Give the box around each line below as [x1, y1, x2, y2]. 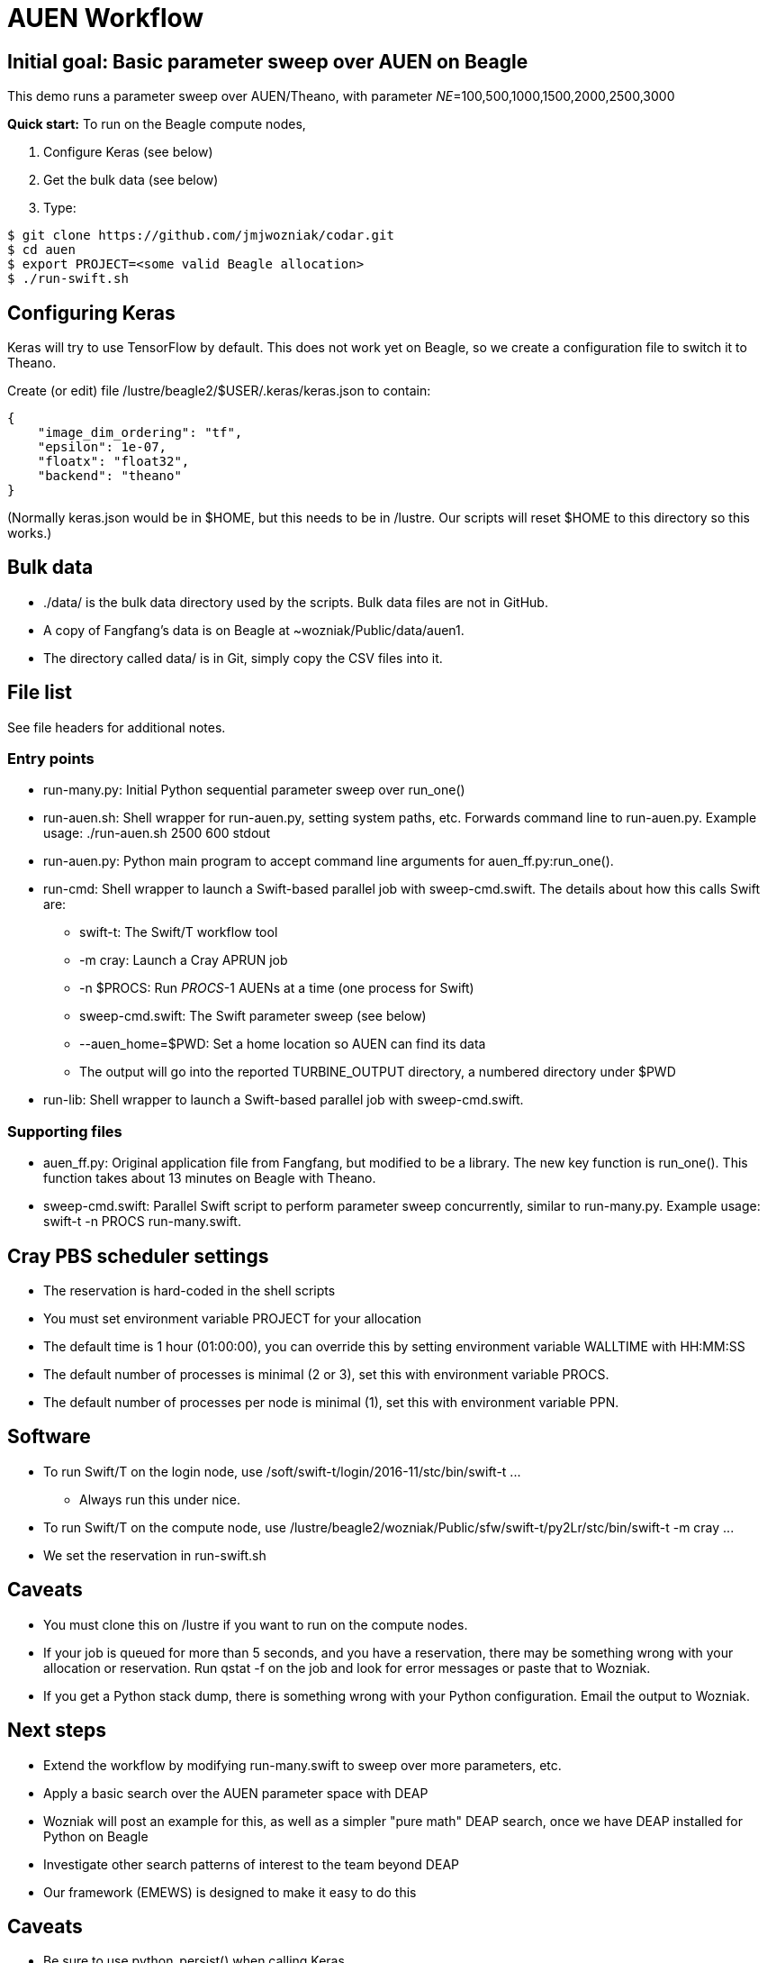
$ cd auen [7, 242, 76, 258]
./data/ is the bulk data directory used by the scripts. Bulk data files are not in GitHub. [43, 594, 548, 610]
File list [7, 681, 73, 704]
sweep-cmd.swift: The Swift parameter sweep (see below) [79, 1008, 427, 1024]
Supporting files [7, 1122, 122, 1141]
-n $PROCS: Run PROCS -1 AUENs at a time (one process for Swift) [79, 980, 474, 996]
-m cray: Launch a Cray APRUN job [79, 952, 288, 968]
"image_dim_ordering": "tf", [37, 425, 243, 441]
